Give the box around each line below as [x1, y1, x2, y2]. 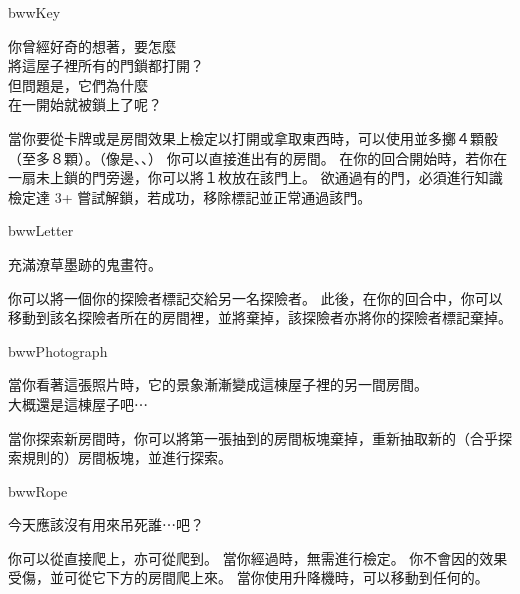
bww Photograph [8, 340, 108, 361]
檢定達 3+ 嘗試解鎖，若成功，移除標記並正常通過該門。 [8, 186, 372, 207]
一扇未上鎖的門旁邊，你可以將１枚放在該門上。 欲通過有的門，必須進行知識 [8, 167, 503, 188]
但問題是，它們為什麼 [8, 74, 148, 95]
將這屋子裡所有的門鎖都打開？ [8, 55, 204, 76]
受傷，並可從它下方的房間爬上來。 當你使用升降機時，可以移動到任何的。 [8, 567, 489, 588]
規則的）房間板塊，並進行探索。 [21, 447, 232, 468]
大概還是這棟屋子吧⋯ [8, 393, 148, 414]
